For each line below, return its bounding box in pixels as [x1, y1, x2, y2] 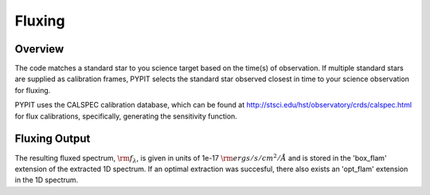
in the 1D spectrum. [14, 175, 79, 185]
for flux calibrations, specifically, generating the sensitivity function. [14, 111, 238, 121]
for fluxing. [14, 85, 51, 95]
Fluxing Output [14, 132, 91, 146]
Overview [14, 42, 64, 56]
